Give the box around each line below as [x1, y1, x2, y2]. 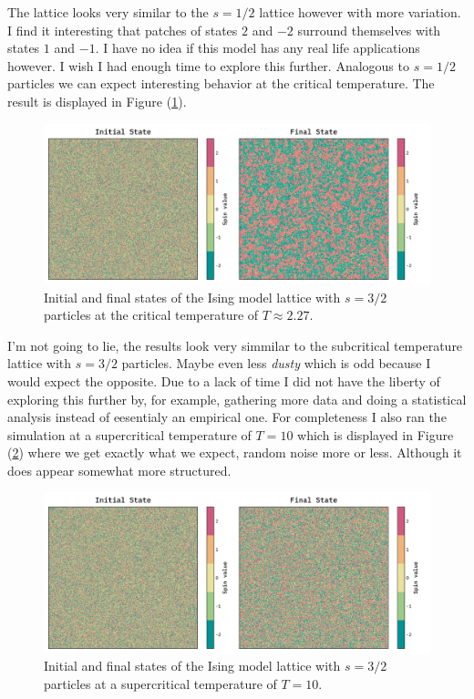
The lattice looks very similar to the [7, 3, 209, 21]
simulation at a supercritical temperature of [7, 425, 252, 444]
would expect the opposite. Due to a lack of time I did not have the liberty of [7, 371, 440, 390]
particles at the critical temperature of [44, 305, 259, 324]
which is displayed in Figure [297, 425, 454, 444]
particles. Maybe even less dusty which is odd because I [121, 354, 431, 373]
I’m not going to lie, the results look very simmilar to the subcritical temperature [7, 335, 463, 355]
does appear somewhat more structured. [7, 460, 232, 479]
